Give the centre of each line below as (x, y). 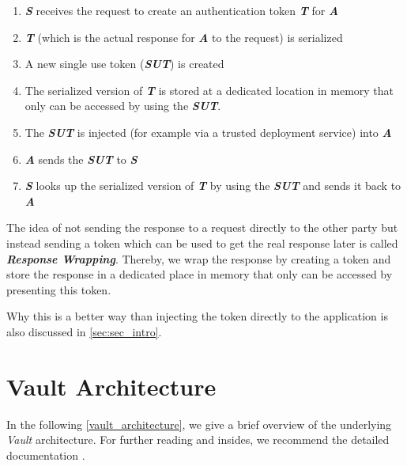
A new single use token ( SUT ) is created (124, 64)
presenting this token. (59, 289)
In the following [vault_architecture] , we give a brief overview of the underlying (199, 424)
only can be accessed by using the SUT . (123, 106)
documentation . (46, 455)
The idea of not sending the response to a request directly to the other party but (202, 227)
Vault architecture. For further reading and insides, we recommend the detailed (198, 439)
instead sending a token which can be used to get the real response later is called (202, 242)
